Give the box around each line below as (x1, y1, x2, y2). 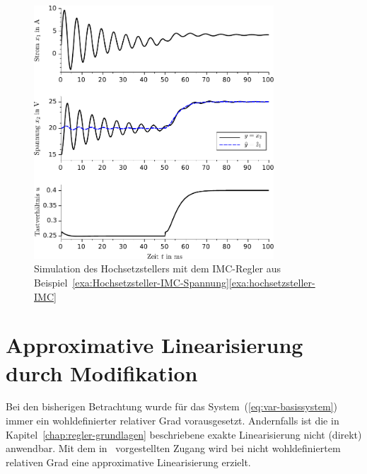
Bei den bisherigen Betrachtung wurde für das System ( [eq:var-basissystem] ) (6, 399, 337, 414)
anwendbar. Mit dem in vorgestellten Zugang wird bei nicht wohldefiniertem (6, 441, 341, 456)
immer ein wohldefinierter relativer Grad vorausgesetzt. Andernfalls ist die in (6, 413, 339, 428)
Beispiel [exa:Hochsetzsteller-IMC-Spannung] (34, 274, 229, 289)
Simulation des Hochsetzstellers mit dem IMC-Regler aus (34, 261, 281, 276)
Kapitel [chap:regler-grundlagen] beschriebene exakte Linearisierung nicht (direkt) (6, 427, 362, 441)
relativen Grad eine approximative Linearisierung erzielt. (6, 454, 251, 469)
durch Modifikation (6, 358, 198, 387)
